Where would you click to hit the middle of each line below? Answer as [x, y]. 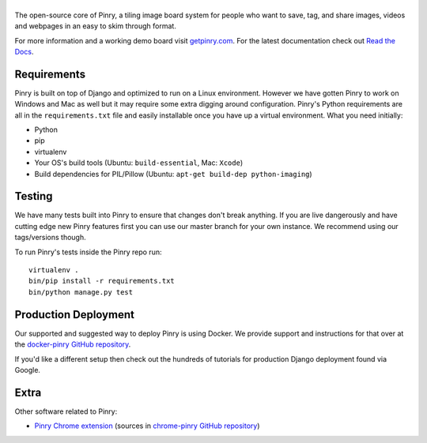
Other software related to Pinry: [66, 411]
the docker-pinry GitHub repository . [73, 344]
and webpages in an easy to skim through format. [96, 26]
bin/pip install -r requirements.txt [102, 281]
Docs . [24, 51]
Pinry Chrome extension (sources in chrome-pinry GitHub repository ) [147, 426]
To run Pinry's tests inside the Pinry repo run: [88, 252]
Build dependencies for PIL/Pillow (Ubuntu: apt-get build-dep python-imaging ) [173, 174]
